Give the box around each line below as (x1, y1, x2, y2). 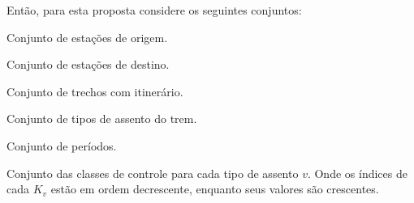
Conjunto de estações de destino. (6, 56, 170, 73)
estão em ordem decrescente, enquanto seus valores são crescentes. (50, 180, 379, 197)
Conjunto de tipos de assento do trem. (6, 110, 197, 127)
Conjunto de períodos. (6, 137, 117, 154)
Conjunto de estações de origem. (6, 28, 168, 45)
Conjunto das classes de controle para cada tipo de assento (6, 164, 299, 181)
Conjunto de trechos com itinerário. (6, 82, 183, 99)
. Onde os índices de (307, 164, 408, 181)
